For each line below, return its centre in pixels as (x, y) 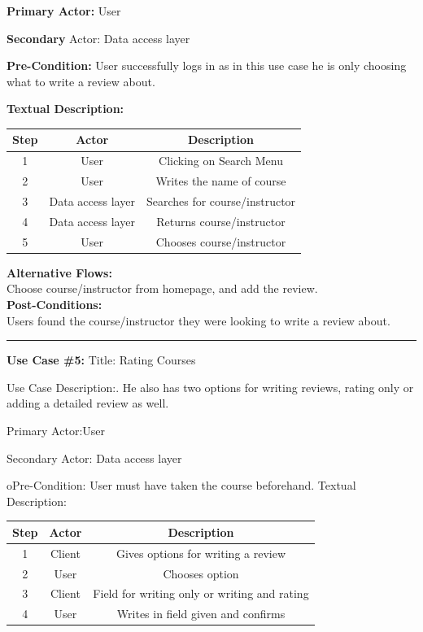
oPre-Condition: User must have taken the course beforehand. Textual (181, 485)
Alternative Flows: (59, 272)
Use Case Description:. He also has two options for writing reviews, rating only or (210, 387)
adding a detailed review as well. (88, 403)
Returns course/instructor (221, 221)
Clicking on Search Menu (221, 161)
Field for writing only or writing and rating (201, 593)
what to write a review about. (81, 81)
